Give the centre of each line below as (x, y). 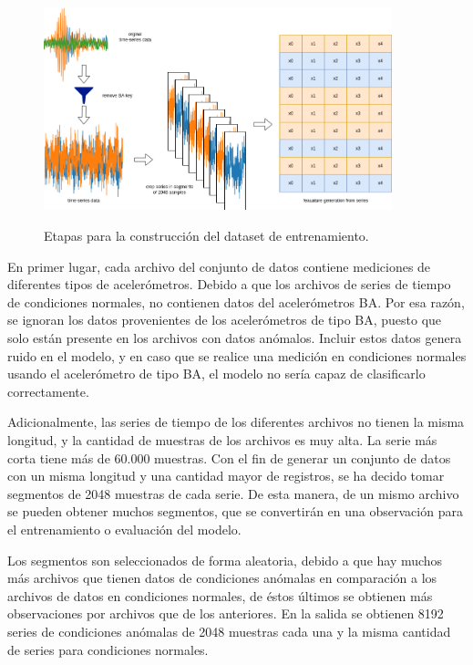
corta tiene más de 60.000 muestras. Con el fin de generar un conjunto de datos (229, 457)
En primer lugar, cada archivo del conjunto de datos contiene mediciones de (219, 266)
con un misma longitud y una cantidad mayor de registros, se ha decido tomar (226, 476)
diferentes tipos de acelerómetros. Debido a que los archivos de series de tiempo (229, 284)
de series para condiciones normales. (108, 649)
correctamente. (48, 391)
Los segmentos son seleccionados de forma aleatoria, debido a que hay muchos (225, 560)
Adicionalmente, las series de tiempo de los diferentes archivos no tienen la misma (236, 422)
